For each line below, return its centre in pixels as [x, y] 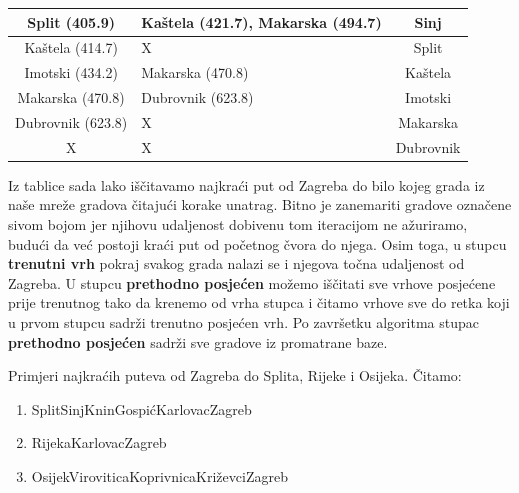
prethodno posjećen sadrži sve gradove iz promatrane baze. [198, 341]
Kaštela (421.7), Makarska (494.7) [261, 21]
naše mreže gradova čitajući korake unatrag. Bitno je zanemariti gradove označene [260, 204]
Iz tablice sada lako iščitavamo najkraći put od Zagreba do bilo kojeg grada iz [246, 184]
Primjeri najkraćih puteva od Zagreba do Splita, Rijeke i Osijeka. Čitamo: [235, 375]
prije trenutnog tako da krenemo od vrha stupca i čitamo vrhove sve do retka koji [259, 302]
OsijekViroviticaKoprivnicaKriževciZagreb [159, 475]
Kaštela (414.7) [71, 47]
